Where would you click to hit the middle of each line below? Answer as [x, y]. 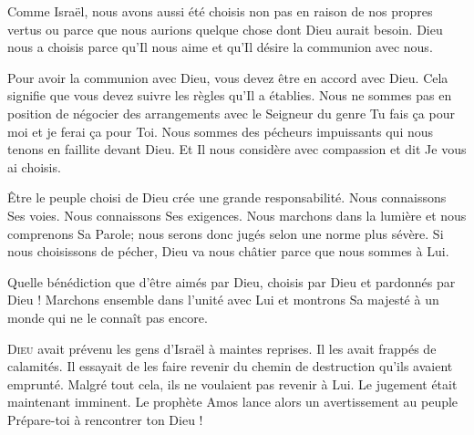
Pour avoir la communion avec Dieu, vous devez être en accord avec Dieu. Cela [228, 77]
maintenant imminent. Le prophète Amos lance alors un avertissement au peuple [233, 402]
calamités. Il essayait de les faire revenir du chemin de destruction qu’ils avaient [230, 366]
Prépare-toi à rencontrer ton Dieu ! [105, 419]
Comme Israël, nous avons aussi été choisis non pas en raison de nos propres [220, 11]
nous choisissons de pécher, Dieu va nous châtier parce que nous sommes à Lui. [228, 251]
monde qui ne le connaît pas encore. [108, 317]
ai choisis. [34, 166]
